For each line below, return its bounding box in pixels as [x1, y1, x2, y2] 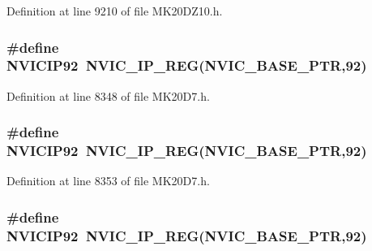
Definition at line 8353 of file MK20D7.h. [6, 172, 210, 189]
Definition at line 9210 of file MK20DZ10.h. [6, 2, 223, 19]
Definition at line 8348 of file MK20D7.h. [6, 87, 210, 104]
